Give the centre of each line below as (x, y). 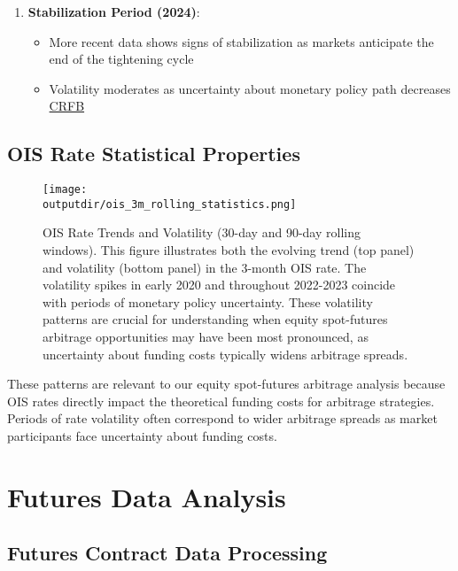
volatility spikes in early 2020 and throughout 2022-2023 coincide (219, 285)
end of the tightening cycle (121, 59)
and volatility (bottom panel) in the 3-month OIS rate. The (205, 267)
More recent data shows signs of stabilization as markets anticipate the (241, 41)
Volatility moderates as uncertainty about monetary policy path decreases (250, 88)
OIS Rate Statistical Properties (154, 154)
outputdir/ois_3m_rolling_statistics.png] (170, 204)
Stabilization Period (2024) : (114, 12)
